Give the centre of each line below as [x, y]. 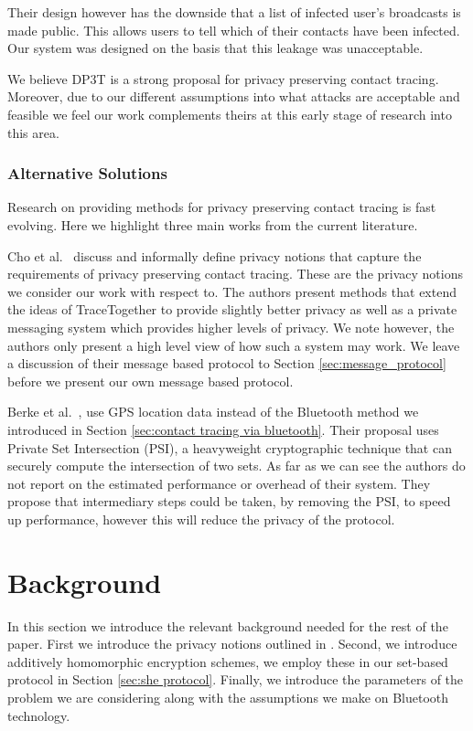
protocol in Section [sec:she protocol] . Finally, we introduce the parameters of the [236, 679]
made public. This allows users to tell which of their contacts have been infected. [234, 30]
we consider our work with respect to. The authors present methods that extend [232, 291]
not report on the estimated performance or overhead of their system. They [219, 483]
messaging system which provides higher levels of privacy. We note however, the [231, 327]
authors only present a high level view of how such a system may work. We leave [234, 345]
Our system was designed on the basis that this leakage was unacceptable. [215, 48]
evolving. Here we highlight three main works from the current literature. [213, 224]
